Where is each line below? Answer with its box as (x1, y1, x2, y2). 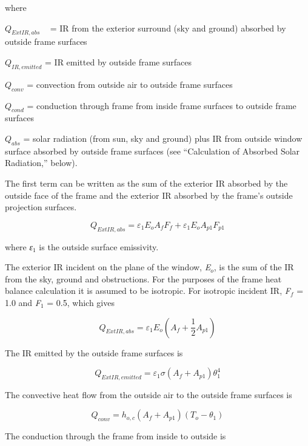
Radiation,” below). (5, 156, 78, 169)
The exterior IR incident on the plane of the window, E (5, 261, 211, 273)
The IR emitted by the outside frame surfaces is (5, 346, 183, 359)
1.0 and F (5, 296, 41, 308)
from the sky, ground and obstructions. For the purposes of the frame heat (5, 272, 282, 285)
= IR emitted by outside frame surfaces (45, 55, 192, 68)
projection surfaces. (5, 201, 77, 213)
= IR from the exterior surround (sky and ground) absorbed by (50, 21, 286, 34)
